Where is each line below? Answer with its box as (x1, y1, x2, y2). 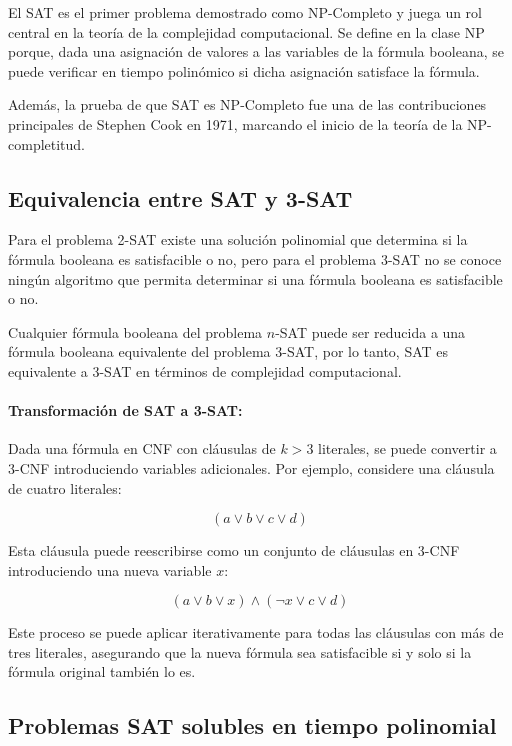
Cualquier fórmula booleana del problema (8, 321, 263, 342)
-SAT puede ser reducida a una (275, 321, 466, 342)
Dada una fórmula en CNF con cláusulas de (8, 438, 276, 459)
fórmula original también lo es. (8, 661, 196, 682)
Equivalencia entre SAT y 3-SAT (8, 182, 353, 213)
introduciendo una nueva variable (8, 559, 212, 580)
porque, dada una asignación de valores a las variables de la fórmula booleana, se (8, 41, 504, 62)
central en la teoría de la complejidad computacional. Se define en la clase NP (8, 21, 485, 42)
